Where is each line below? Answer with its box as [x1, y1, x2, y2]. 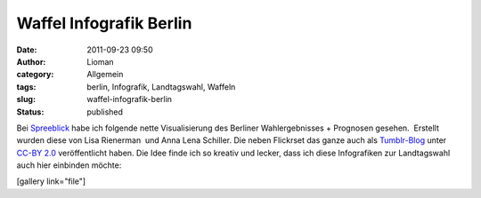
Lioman [86, 56, 115, 67]
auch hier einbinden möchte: [16, 160, 122, 170]
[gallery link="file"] [16, 176, 86, 186]
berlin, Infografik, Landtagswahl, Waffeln [86, 81, 236, 92]
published [86, 107, 124, 117]
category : [16, 69, 54, 80]
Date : [16, 44, 37, 55]
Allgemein [86, 69, 124, 80]
